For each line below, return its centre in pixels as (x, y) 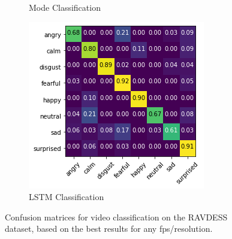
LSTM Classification (67, 197)
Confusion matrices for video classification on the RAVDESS (116, 217)
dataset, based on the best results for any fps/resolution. (109, 229)
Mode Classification (65, 7)
